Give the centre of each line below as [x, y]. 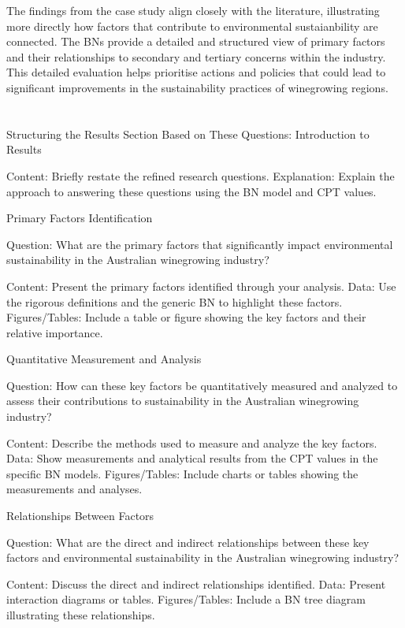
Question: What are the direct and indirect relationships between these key [188, 542]
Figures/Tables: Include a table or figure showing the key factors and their [186, 317]
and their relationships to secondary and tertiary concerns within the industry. [196, 56]
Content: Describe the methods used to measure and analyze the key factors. [192, 442]
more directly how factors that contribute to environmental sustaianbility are [192, 26]
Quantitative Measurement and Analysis [104, 359]
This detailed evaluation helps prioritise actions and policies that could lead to [196, 72]
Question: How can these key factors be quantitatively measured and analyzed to [202, 385]
